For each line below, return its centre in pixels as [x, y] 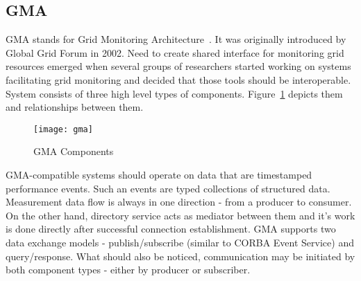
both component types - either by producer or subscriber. [128, 270]
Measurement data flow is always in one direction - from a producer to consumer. [179, 202]
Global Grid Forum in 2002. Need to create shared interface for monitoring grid [175, 52]
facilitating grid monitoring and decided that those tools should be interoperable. [178, 79]
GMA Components [74, 151]
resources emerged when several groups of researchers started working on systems [178, 66]
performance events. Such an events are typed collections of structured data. [168, 188]
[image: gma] [63, 129]
